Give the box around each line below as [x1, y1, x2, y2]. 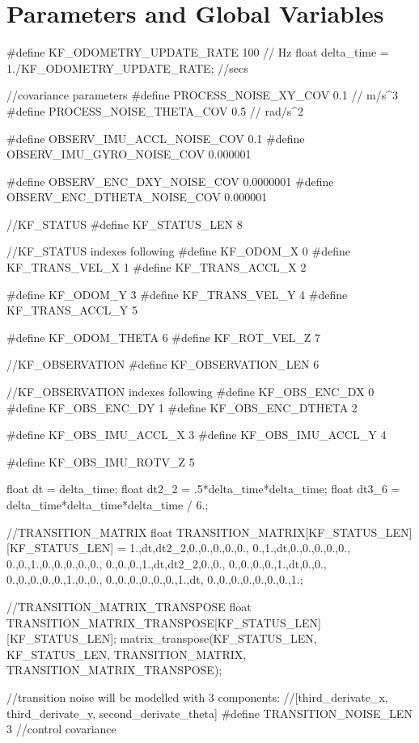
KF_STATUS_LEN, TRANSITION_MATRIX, [6, 645, 247, 662]
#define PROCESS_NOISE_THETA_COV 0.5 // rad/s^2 [6, 102, 304, 119]
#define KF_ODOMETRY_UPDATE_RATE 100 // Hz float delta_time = [6, 44, 389, 61]
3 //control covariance [6, 720, 116, 737]
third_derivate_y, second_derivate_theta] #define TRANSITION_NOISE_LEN [6, 704, 413, 721]
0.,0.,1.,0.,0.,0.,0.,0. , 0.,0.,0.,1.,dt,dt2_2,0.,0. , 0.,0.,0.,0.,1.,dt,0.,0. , [6, 555, 327, 572]
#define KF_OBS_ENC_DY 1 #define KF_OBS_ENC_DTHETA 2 [6, 399, 358, 416]
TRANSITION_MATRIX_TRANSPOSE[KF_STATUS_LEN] [6, 614, 321, 631]
